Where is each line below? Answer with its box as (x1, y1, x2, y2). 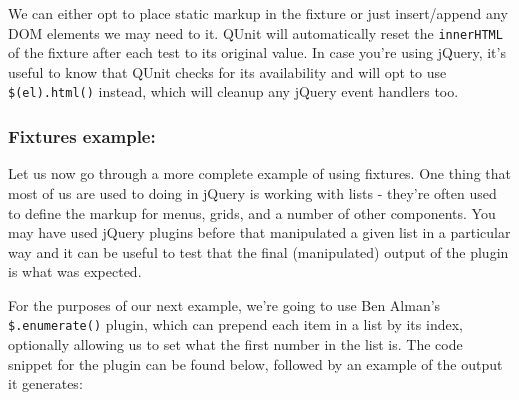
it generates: (8, 373, 83, 394)
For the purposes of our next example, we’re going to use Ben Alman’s (8, 294, 441, 315)
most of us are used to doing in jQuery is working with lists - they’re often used (8, 182, 497, 203)
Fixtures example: (8, 124, 156, 149)
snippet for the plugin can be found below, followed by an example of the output (8, 353, 503, 374)
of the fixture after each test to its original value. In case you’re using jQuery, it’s (8, 42, 506, 63)
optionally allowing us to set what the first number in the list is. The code (8, 334, 463, 355)
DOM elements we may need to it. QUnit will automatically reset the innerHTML (8, 22, 503, 43)
